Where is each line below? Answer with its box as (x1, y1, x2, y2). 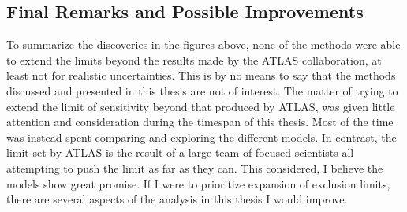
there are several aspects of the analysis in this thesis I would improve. (6, 191, 348, 207)
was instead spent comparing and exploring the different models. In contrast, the (6, 128, 397, 145)
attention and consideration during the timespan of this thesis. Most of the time (6, 113, 394, 130)
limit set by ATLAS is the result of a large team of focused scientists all (6, 144, 354, 161)
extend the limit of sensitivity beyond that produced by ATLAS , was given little (6, 98, 395, 114)
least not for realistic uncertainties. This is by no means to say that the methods (6, 67, 396, 84)
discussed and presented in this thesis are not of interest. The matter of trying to (6, 82, 398, 99)
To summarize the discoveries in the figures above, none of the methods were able (6, 36, 401, 53)
